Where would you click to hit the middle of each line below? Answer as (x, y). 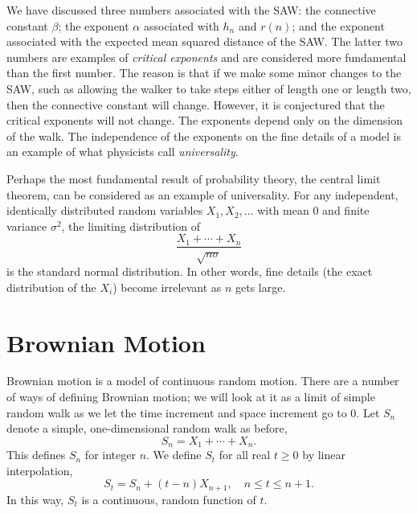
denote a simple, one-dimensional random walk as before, (147, 428)
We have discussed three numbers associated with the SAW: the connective (191, 10)
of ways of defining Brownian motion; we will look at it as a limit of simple (191, 397)
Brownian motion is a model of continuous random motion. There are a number (203, 381)
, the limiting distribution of (131, 226)
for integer (110, 455)
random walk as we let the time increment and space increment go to (177, 412)
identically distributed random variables (105, 210)
